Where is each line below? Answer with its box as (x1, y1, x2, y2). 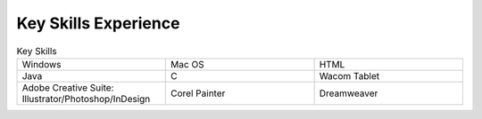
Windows (21, 58, 62, 70)
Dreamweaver (319, 87, 378, 99)
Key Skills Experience (16, 13, 180, 33)
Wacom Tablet (319, 69, 379, 82)
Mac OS (170, 58, 204, 70)
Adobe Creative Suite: (21, 81, 114, 93)
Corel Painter (170, 87, 226, 99)
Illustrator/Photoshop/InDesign (21, 92, 151, 105)
